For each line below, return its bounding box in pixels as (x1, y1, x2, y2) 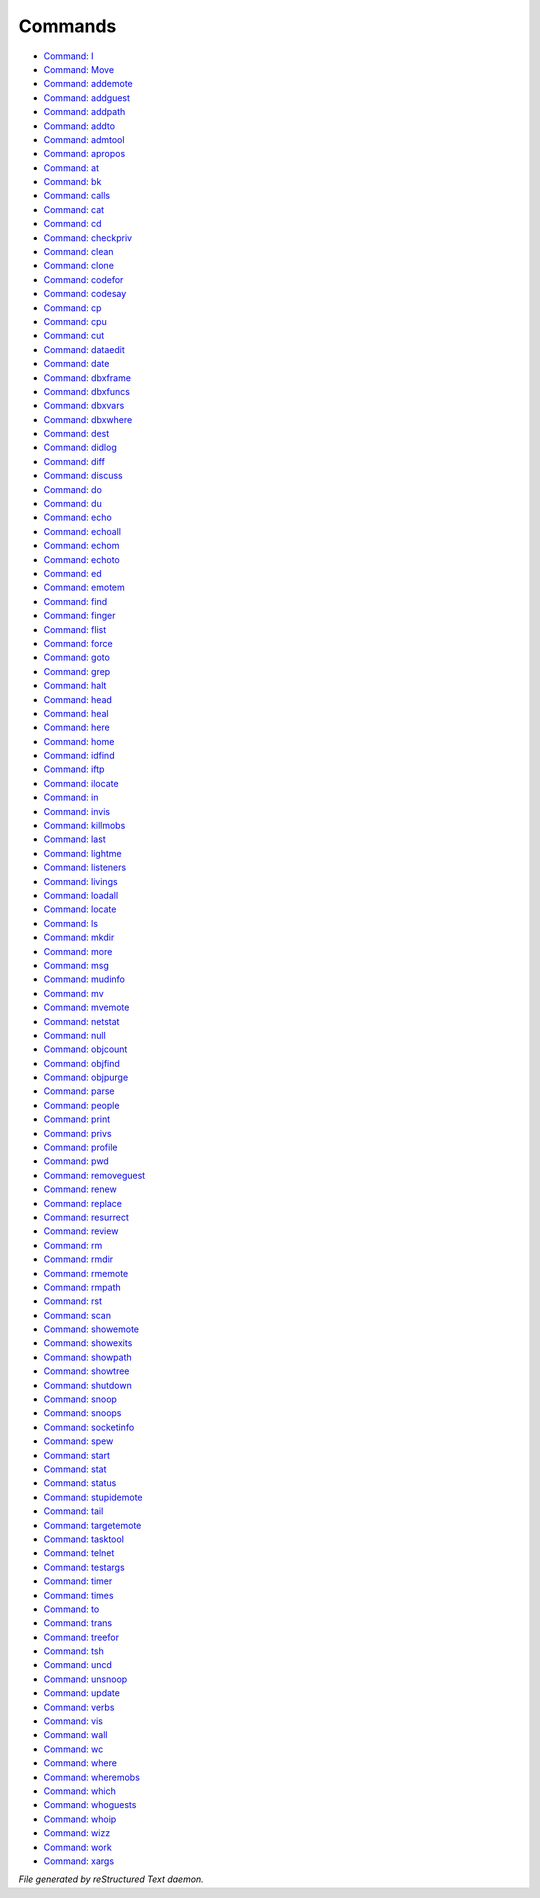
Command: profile (43, 1141, 118, 1154)
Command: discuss (43, 470, 124, 482)
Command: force (43, 637, 114, 649)
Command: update (43, 1687, 120, 1699)
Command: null (43, 1029, 107, 1041)
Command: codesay (43, 288, 127, 300)
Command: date (43, 358, 110, 370)
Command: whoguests (43, 1799, 137, 1811)
